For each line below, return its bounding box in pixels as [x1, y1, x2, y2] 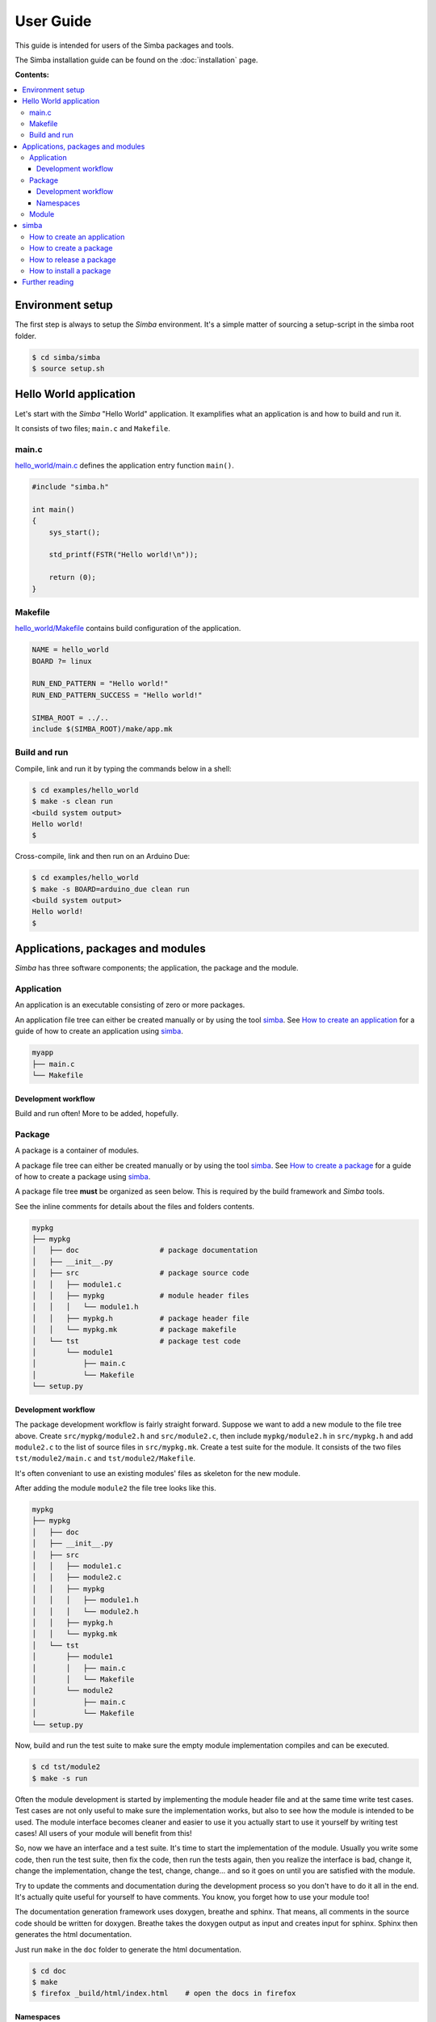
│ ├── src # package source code [31, 1268, 249, 1278]
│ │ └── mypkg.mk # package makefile [31, 1325, 237, 1335]
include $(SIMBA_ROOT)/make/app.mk [31, 725, 173, 734]
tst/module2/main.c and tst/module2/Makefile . [15, 1453, 195, 1463]
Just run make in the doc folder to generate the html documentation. [15, 1944, 242, 1954]
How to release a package [29, 255, 116, 264]
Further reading [22, 277, 74, 287]
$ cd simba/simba [31, 353, 101, 362]
